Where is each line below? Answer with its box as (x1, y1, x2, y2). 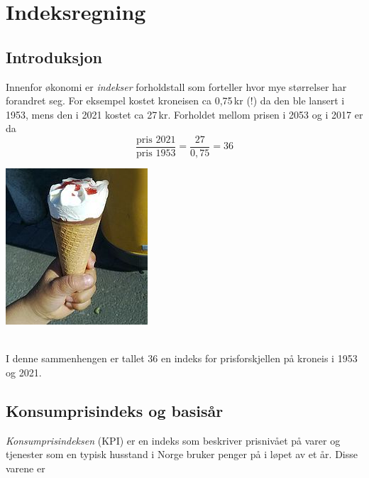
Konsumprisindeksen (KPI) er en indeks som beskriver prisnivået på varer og (6, 433, 341, 447)
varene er (6, 460, 45, 475)
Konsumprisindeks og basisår (6, 399, 224, 421)
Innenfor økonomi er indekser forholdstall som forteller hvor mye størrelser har (6, 79, 347, 94)
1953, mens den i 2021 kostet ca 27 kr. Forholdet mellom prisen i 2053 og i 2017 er (6, 107, 363, 121)
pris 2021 (136, 134, 176, 145)
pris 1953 (136, 148, 176, 159)
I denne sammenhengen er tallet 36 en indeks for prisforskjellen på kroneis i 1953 (6, 351, 358, 366)
